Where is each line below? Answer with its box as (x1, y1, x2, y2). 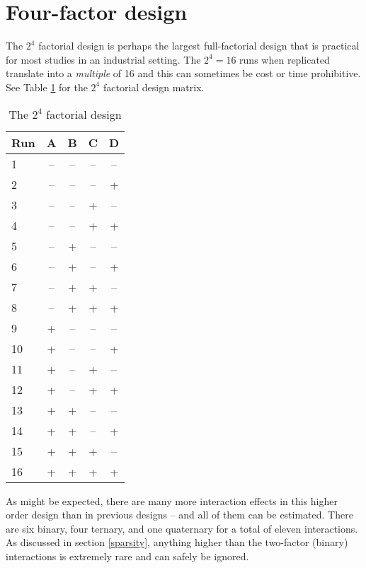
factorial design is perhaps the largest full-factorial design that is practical (38, 38, 360, 53)
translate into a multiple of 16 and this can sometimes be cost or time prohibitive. (6, 66, 361, 81)
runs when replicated (239, 52, 330, 66)
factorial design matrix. (103, 79, 205, 94)
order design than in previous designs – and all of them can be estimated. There (6, 507, 353, 522)
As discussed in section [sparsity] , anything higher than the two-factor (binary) (6, 535, 348, 550)
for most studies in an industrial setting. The (6, 52, 201, 66)
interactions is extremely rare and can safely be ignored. (6, 548, 249, 563)
